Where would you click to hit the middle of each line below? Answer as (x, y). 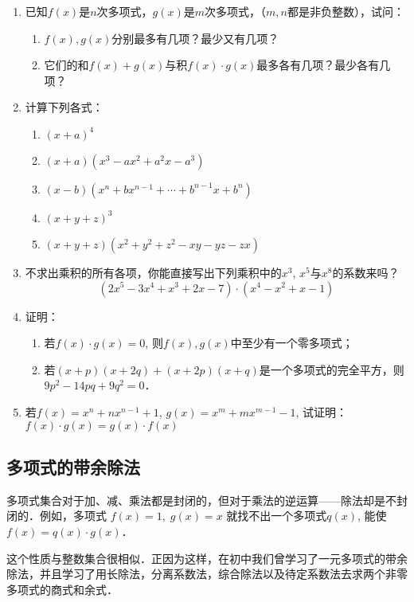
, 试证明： (322, 411)
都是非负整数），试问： (346, 11)
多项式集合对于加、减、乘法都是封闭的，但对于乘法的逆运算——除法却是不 (201, 500)
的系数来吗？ (366, 272)
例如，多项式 (73, 516)
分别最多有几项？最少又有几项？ (195, 38)
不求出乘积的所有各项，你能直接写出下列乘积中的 (153, 272)
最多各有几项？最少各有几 (324, 65)
